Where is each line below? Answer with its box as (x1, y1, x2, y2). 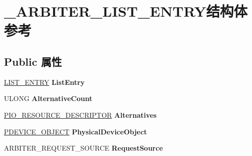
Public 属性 (4, 53, 62, 69)
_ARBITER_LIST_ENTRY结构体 (4, 1, 248, 21)
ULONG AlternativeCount (4, 93, 93, 104)
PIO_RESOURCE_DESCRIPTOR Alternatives (4, 109, 157, 120)
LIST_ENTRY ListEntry (4, 77, 85, 87)
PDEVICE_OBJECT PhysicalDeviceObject (4, 126, 147, 136)
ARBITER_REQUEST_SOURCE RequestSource (4, 143, 163, 153)
